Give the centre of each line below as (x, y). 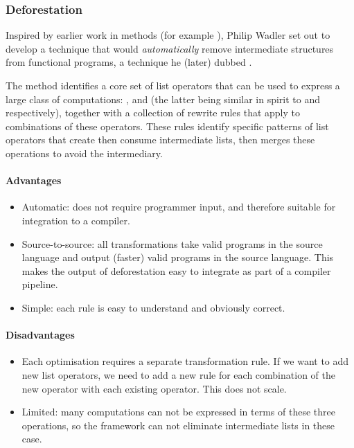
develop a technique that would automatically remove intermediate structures (170, 48)
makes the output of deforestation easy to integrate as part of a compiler (176, 270)
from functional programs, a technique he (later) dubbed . (129, 62)
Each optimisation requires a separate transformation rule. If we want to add (185, 361)
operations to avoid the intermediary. (84, 153)
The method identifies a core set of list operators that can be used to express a (173, 85)
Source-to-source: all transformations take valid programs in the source (172, 243)
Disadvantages (40, 335)
